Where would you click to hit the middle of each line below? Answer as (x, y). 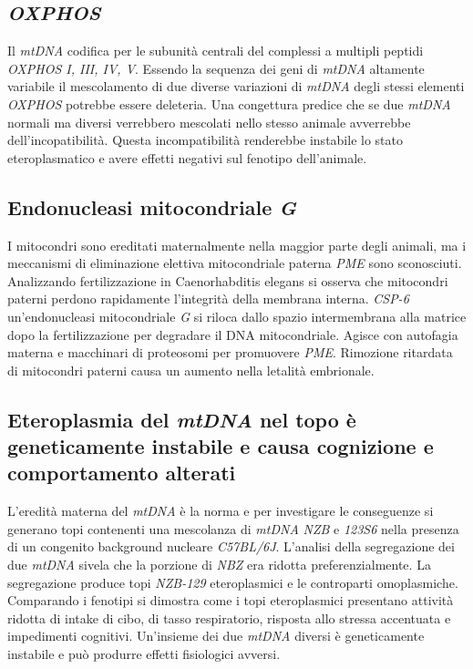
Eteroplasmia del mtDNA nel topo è (182, 419)
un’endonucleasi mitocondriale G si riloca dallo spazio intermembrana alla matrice (237, 316)
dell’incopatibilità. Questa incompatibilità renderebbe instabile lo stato (205, 140)
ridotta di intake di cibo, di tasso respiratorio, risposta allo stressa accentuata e (229, 618)
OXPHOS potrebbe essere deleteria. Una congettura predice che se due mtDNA (229, 103)
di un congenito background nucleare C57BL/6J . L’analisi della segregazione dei (231, 546)
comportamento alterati (122, 473)
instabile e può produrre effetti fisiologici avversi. (144, 654)
